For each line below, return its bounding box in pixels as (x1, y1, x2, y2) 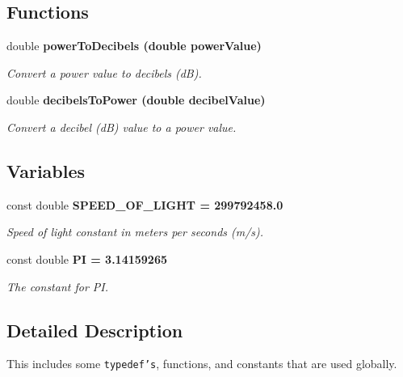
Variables (6, 158, 86, 183)
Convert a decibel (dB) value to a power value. (6, 118, 237, 135)
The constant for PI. (6, 277, 108, 294)
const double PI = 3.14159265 (6, 250, 168, 267)
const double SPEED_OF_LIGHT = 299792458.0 (6, 196, 283, 213)
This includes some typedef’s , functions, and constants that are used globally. (6, 355, 397, 372)
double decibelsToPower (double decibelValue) (6, 91, 266, 108)
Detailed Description (6, 317, 183, 342)
